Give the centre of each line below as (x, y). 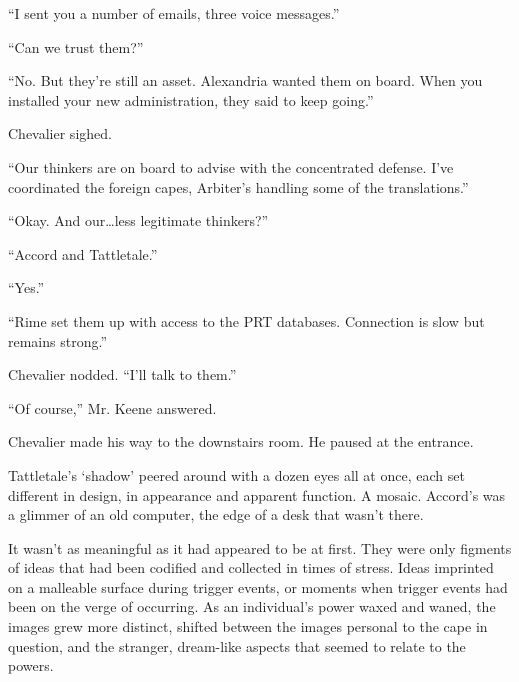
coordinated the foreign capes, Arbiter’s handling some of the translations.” (238, 186)
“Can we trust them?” (76, 46)
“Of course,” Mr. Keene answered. (112, 407)
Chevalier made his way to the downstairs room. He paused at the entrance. (241, 441)
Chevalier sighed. (60, 133)
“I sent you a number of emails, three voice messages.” (174, 13)
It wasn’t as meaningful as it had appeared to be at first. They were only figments (260, 547)
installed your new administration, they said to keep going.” (191, 99)
